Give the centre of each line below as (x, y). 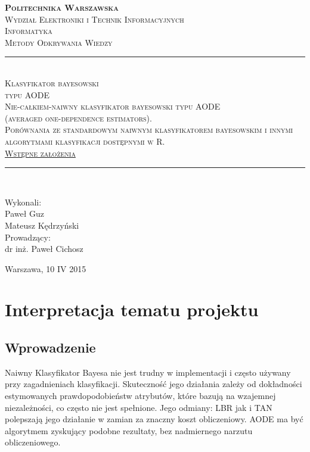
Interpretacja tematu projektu (132, 309)
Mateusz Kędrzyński (42, 225)
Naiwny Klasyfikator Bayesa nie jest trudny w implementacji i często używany (148, 372)
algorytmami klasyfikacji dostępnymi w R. (85, 141)
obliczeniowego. (33, 442)
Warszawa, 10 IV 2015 (46, 268)
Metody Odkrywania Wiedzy (59, 42)
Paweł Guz (25, 213)
